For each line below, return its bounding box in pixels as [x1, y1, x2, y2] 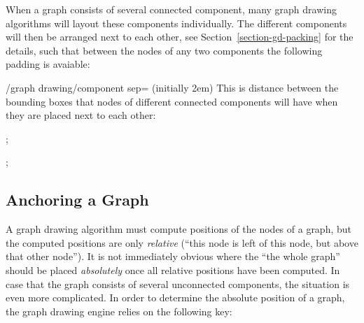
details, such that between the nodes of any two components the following [6, 43, 323, 57]
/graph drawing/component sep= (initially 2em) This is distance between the [6, 80, 339, 94]
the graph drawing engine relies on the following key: [6, 303, 232, 318]
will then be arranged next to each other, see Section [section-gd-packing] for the [6, 29, 353, 44]
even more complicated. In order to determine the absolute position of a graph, [6, 290, 345, 305]
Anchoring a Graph [6, 189, 149, 210]
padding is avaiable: [6, 57, 90, 71]
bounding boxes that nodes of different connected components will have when [6, 94, 338, 108]
